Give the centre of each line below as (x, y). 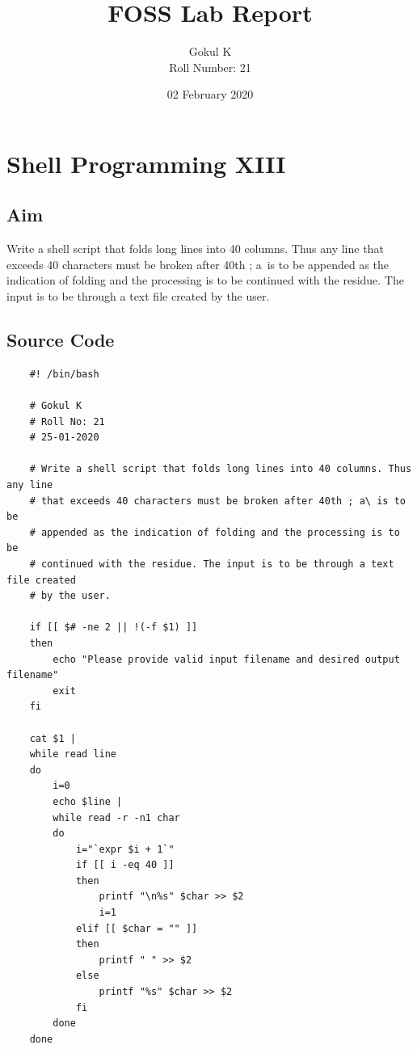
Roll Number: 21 (210, 67)
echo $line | (88, 801)
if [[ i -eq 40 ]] (125, 865)
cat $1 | (53, 738)
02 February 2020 (210, 94)
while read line (73, 754)
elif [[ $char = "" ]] (137, 928)
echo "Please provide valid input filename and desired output (226, 659)
